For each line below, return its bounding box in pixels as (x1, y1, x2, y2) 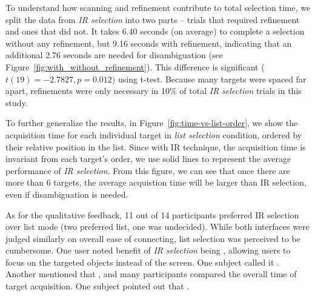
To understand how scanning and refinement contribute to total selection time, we (5, 1, 311, 13)
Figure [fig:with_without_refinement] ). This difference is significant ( (5, 60, 265, 73)
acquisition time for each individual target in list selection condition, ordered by (5, 128, 302, 141)
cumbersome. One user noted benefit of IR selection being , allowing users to (5, 244, 291, 257)
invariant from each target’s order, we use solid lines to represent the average (5, 152, 291, 165)
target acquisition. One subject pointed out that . (5, 280, 190, 292)
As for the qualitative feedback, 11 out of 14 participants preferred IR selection (5, 208, 299, 221)
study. (5, 96, 28, 109)
